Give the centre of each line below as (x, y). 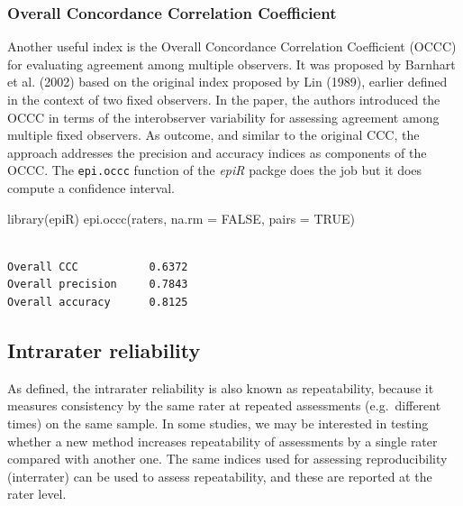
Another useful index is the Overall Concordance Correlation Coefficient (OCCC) (232, 46)
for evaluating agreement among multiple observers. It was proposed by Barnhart (231, 64)
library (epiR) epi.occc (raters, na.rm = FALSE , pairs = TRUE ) (181, 218)
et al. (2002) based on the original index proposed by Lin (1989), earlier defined (227, 82)
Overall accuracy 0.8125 (98, 302)
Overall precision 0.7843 (98, 285)
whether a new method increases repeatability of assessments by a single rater (222, 441)
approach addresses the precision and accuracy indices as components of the (217, 152)
